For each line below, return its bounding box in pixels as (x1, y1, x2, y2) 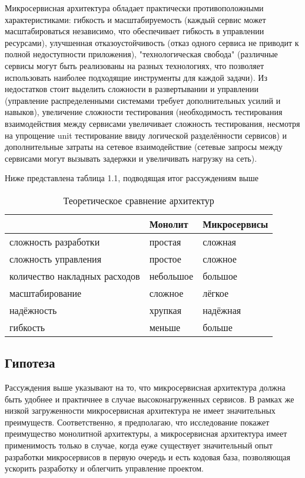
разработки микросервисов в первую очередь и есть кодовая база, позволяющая (5, 450, 290, 463)
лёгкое (203, 286, 229, 300)
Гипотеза (5, 353, 55, 372)
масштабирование (9, 286, 82, 300)
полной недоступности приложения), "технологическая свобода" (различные (5, 48, 278, 60)
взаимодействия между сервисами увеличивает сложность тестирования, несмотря (5, 117, 300, 129)
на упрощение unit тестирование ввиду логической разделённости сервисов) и (5, 129, 287, 141)
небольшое (149, 269, 194, 283)
